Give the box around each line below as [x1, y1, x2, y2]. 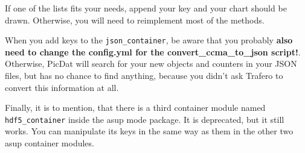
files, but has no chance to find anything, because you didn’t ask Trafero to [5, 69, 283, 82]
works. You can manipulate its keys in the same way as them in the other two [5, 125, 294, 137]
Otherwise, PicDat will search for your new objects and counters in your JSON [5, 57, 297, 70]
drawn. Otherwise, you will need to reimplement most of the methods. [5, 13, 265, 26]
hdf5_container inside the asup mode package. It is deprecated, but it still [5, 113, 284, 125]
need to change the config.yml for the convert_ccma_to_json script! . [5, 45, 301, 58]
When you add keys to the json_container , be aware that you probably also [5, 34, 293, 46]
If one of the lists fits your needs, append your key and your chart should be [5, 2, 287, 14]
